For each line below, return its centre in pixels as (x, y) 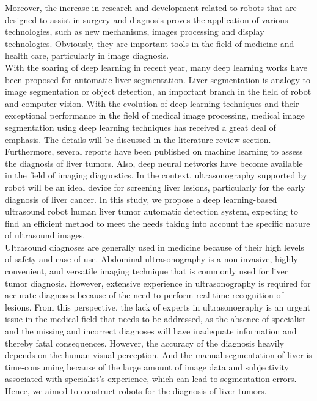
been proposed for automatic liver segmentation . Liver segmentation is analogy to (158, 79)
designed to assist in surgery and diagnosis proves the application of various (147, 19)
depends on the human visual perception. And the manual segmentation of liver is (158, 355)
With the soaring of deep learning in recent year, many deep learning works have (156, 67)
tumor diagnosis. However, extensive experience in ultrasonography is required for (158, 283)
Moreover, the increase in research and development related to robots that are (151, 7)
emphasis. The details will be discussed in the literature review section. (138, 139)
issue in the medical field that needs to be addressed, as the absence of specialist (155, 319)
